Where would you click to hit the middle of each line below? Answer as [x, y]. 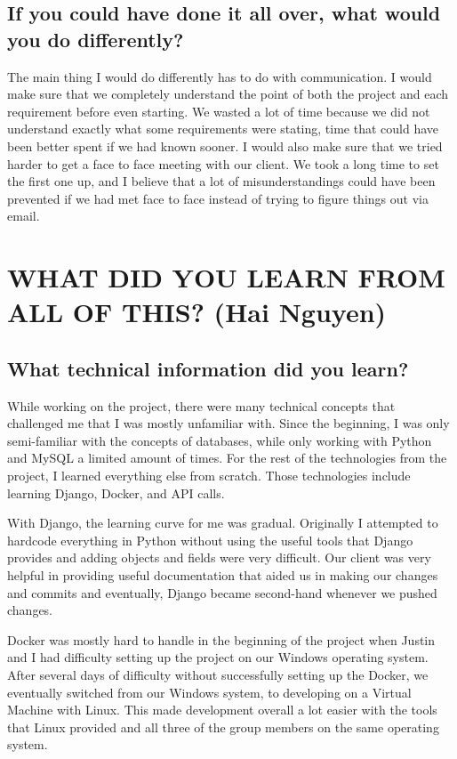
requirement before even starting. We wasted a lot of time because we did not [219, 111]
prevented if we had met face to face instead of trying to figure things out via [218, 198]
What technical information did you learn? [208, 368]
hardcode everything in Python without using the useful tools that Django [210, 540]
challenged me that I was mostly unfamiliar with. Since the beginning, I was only [228, 423]
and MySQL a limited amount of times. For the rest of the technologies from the [227, 458]
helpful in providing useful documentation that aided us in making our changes [223, 575]
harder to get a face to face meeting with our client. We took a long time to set [223, 163]
